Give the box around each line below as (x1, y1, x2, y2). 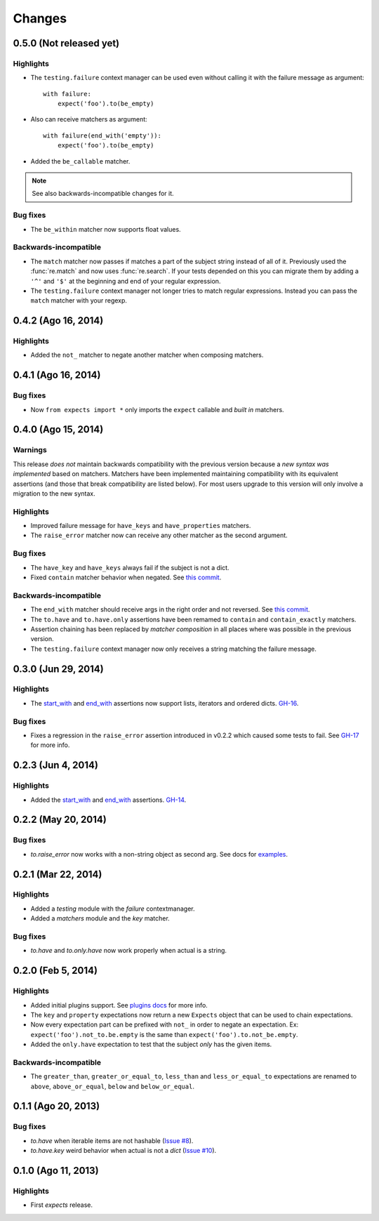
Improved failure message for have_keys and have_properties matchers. (30, 522, 251, 530)
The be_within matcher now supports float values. (30, 225, 182, 233)
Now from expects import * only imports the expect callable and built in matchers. (30, 405, 284, 414)
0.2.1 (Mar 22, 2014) (13, 868, 102, 880)
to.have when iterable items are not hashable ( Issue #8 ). (30, 1136, 194, 1144)
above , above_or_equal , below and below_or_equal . (30, 1082, 194, 1090)
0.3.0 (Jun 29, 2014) (13, 663, 105, 675)
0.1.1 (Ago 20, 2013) (13, 1100, 100, 1112)
